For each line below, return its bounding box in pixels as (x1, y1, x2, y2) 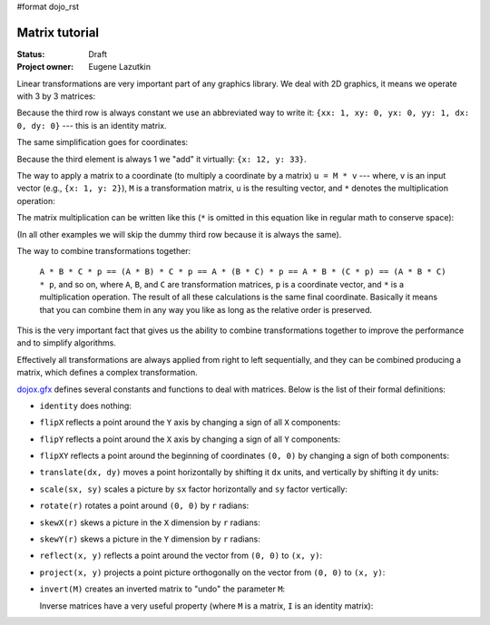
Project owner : (16, 62, 74, 73)
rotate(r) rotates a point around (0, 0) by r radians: (39, 500, 250, 512)
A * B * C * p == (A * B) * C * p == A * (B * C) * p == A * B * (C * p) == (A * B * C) (39, 267, 446, 277)
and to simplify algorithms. (16, 337, 117, 348)
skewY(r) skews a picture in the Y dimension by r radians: (39, 533, 260, 544)
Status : (16, 48, 45, 59)
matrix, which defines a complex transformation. (16, 367, 199, 378)
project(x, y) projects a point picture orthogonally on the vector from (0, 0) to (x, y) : (39, 567, 386, 578)
